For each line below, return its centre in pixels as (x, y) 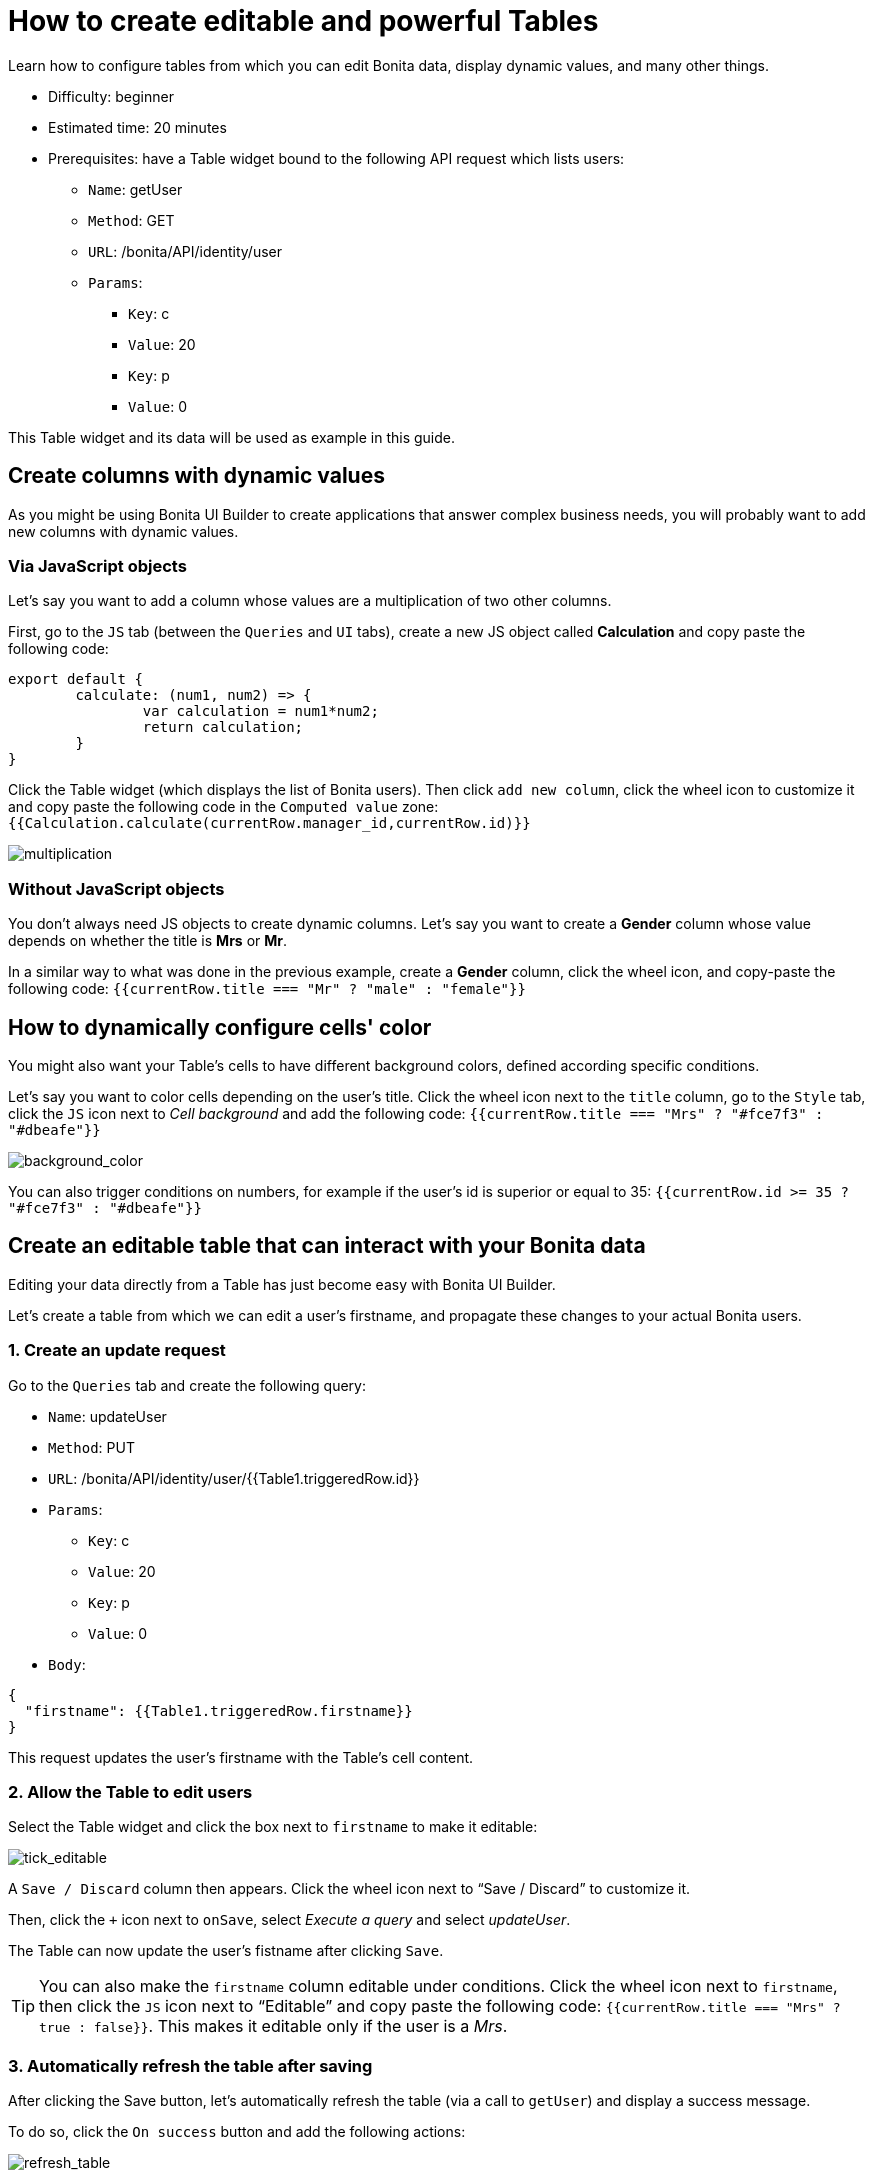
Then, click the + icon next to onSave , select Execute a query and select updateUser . (289, 1920)
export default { (75, 679)
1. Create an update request (117, 1350)
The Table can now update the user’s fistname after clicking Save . (226, 1951)
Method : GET (131, 220)
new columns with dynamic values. (123, 531)
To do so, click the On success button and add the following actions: (237, 2132)
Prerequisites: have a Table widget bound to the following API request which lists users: (336, 158)
